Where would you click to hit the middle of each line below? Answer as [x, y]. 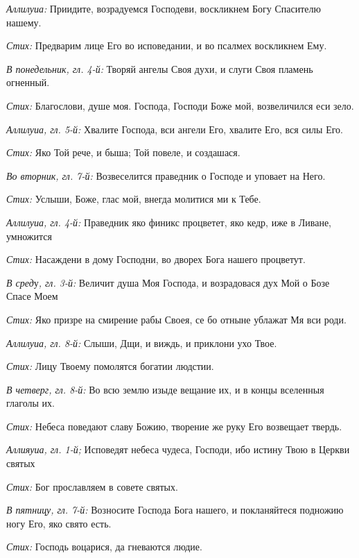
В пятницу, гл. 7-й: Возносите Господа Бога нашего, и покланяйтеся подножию [175, 510]
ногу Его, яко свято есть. [59, 523]
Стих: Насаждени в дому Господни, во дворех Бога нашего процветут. [156, 259]
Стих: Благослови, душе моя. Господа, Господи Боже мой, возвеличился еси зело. [180, 105]
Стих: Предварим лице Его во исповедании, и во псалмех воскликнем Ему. [167, 45]
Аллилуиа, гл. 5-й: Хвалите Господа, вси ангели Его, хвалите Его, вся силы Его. [175, 129]
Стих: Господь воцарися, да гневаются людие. [104, 547]
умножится [29, 236]
